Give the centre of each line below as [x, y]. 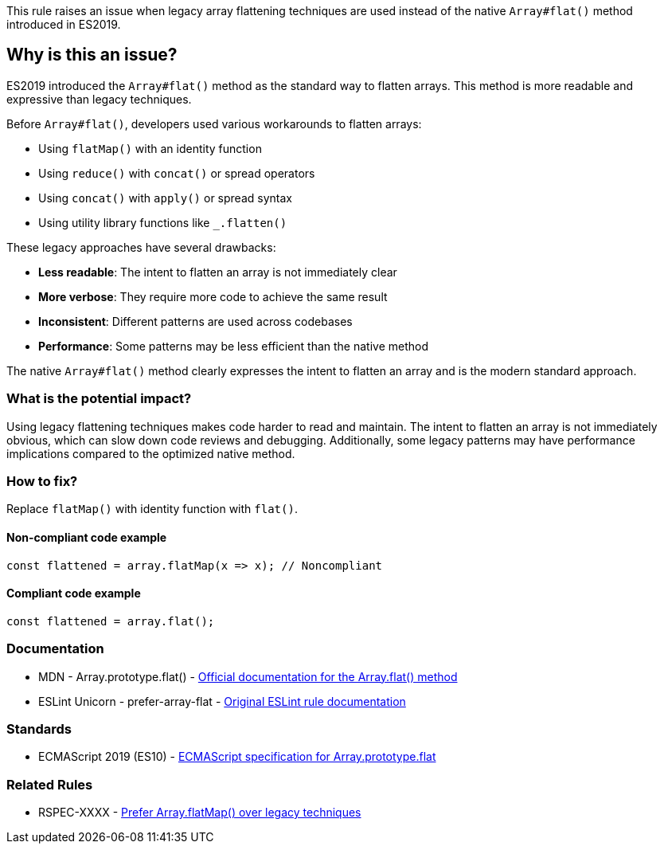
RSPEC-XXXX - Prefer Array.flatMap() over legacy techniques [200, 813]
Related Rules [50, 784]
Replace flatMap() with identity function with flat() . [152, 509]
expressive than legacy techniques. [99, 99]
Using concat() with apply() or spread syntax [165, 198]
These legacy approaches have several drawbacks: [141, 247]
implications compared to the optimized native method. [151, 453]
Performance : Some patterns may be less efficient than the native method [234, 346]
